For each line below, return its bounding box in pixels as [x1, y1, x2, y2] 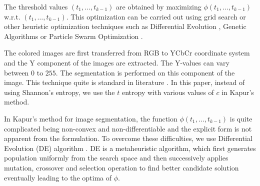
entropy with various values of [121, 86, 214, 97]
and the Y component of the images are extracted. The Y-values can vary [4, 57, 229, 67]
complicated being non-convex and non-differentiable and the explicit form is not [4, 123, 252, 133]
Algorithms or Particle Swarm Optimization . [4, 30, 143, 41]
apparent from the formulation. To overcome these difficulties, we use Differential [4, 133, 252, 143]
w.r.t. [4, 11, 20, 21]
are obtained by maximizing [116, 1, 201, 11]
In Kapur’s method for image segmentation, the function [4, 113, 177, 123]
